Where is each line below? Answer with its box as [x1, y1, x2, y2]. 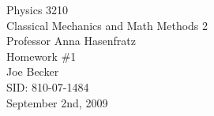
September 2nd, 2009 [6, 94, 108, 110]
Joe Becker [6, 63, 59, 80]
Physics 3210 [6, 2, 69, 17]
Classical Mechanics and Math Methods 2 [6, 17, 208, 33]
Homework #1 [6, 47, 77, 64]
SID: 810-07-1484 [6, 78, 89, 95]
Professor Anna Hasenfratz [6, 32, 136, 49]
